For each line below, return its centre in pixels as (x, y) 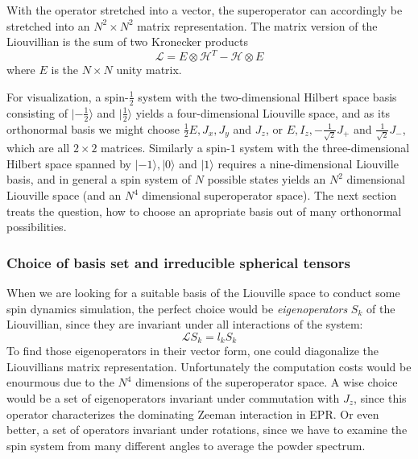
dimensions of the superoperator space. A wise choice (267, 382)
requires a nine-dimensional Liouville (308, 163)
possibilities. (37, 227)
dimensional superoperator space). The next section (269, 195)
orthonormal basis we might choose (93, 128)
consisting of (37, 112)
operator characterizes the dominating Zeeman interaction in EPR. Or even (193, 414)
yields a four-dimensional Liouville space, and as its (263, 112)
